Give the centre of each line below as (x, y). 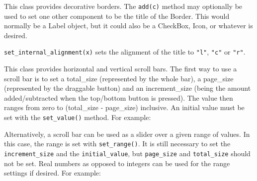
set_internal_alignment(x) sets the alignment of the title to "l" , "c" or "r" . (125, 52)
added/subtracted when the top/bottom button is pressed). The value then (119, 97)
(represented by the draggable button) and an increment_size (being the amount (128, 88)
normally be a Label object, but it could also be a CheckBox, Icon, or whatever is (128, 26)
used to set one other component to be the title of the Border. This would (117, 16)
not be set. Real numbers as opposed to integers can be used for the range (117, 163)
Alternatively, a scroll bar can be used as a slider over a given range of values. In (127, 134)
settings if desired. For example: (52, 173)
